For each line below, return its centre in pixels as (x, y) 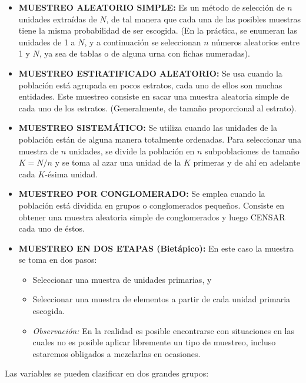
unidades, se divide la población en (132, 151)
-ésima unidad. (71, 174)
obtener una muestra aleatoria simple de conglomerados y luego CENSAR (152, 217)
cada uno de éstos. (51, 228)
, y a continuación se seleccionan (143, 42)
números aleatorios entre (255, 42)
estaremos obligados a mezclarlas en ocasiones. (117, 353)
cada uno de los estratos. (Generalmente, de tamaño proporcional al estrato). (157, 108)
